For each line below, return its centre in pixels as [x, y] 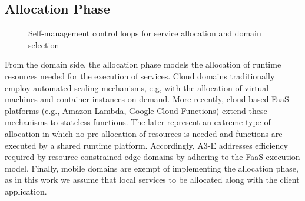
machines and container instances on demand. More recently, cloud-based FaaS [147, 99]
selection [44, 44]
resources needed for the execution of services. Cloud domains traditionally [140, 76]
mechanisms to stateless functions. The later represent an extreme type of [138, 122]
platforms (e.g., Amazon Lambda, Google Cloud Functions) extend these [136, 110]
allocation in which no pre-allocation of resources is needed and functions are [144, 133]
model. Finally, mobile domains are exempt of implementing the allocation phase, [152, 168]
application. [26, 191]
